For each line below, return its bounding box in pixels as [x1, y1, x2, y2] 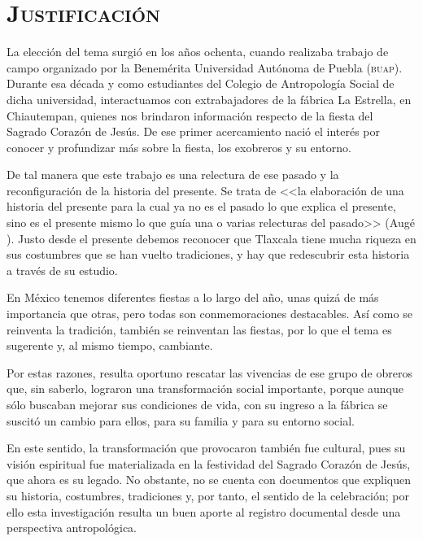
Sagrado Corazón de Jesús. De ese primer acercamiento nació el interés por [7, 123, 381, 140]
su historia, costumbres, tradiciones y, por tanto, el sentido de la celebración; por [7, 486, 409, 504]
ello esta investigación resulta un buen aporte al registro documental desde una [7, 503, 401, 520]
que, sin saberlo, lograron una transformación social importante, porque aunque [7, 380, 403, 397]
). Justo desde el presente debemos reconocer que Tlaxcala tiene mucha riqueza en [7, 229, 416, 247]
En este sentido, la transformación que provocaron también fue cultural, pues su [7, 439, 406, 456]
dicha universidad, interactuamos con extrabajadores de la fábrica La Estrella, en [7, 90, 412, 107]
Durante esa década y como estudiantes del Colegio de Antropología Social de [7, 75, 395, 92]
